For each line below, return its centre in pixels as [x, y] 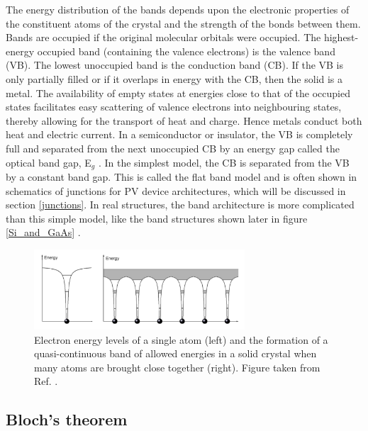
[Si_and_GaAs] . [43, 232]
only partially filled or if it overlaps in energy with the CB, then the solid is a [174, 78]
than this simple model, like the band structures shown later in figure [157, 218]
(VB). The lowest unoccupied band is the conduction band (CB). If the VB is [175, 65]
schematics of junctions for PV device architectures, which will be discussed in [176, 190]
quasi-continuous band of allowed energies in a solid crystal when [175, 353]
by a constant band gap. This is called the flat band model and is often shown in [182, 176]
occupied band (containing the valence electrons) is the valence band [186, 51]
